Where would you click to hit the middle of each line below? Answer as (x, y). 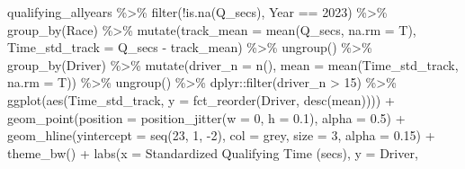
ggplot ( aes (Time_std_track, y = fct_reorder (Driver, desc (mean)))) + (201, 99)
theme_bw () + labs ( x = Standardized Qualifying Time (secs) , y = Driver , (213, 152)
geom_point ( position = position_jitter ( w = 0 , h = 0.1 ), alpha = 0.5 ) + (206, 117)
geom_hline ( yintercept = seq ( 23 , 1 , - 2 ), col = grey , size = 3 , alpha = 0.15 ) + (221, 135)
